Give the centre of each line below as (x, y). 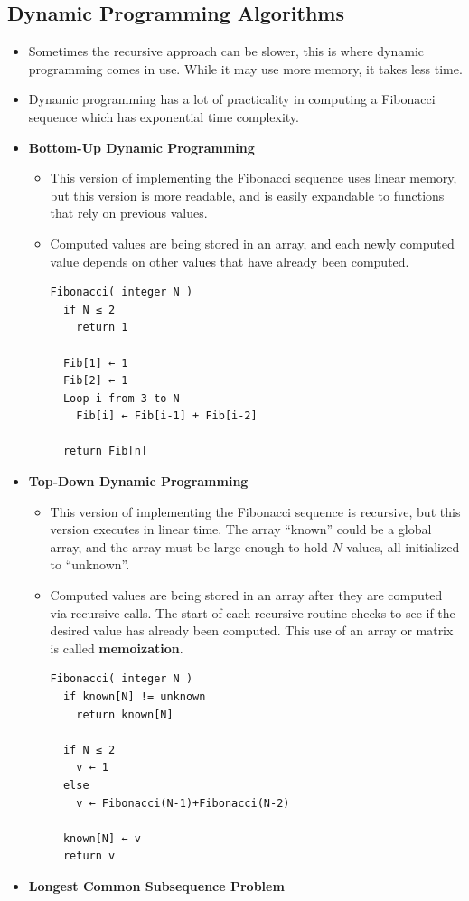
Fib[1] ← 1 (95, 363)
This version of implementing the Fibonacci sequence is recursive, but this (255, 511)
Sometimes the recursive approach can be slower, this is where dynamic (226, 51)
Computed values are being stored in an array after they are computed (246, 595)
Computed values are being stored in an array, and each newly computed (252, 243)
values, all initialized (403, 546)
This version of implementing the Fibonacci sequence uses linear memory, (253, 178)
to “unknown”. (90, 564)
